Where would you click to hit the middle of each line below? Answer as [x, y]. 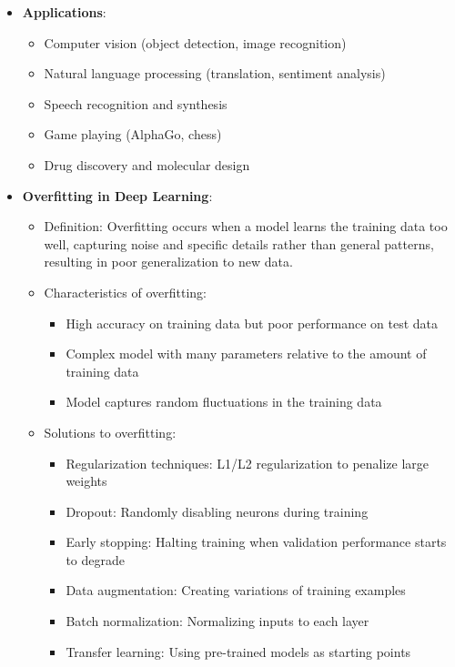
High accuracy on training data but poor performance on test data [252, 323]
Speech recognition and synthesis [136, 103]
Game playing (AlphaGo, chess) [133, 134]
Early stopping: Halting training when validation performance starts [256, 542]
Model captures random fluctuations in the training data [224, 402]
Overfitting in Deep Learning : [117, 195]
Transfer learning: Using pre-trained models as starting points [238, 651]
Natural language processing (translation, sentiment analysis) [215, 73]
